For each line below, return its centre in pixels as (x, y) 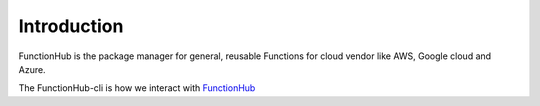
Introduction (71, 26)
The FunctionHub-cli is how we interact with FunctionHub (137, 88)
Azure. (32, 69)
